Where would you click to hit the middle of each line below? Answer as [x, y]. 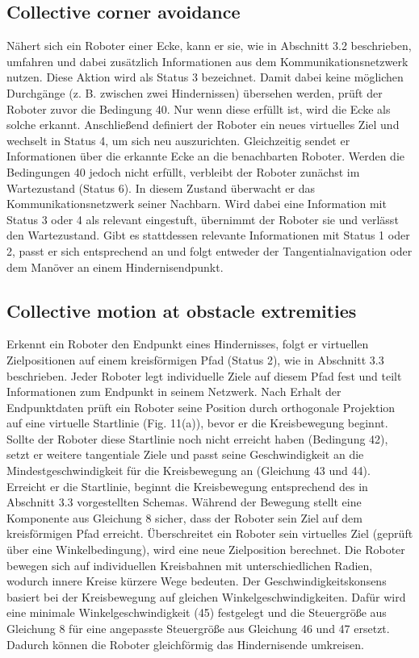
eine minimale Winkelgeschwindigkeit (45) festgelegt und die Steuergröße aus [197, 612]
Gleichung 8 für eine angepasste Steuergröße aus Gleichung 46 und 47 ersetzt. [198, 628]
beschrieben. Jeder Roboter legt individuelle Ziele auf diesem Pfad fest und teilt [204, 375]
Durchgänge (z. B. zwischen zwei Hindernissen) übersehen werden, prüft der [195, 92]
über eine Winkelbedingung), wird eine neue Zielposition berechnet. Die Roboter [206, 550]
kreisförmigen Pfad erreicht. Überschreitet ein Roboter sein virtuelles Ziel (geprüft [210, 533]
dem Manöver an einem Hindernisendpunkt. [115, 267]
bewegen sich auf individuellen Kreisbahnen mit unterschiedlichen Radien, [190, 565]
